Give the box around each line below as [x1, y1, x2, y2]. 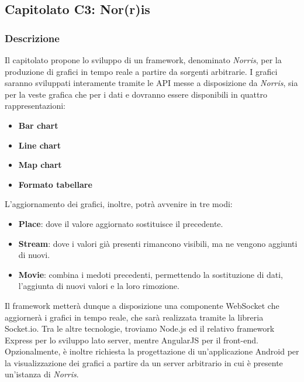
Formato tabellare [18, 178, 92, 190]
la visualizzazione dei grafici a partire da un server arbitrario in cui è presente [5, 356, 283, 369]
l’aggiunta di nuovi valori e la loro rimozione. [18, 280, 179, 292]
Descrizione [5, 30, 60, 45]
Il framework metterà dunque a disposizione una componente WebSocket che [5, 299, 279, 311]
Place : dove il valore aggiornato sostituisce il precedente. [18, 217, 223, 229]
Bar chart [18, 119, 58, 131]
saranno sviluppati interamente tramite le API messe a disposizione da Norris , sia [5, 77, 298, 89]
